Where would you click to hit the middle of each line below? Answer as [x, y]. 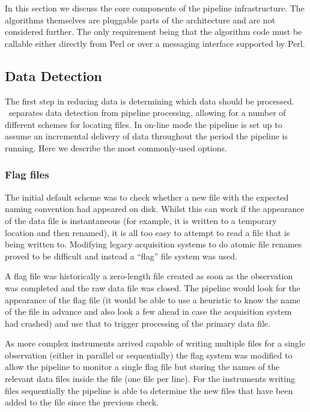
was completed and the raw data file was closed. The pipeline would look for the [153, 287]
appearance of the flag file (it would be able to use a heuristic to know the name [153, 299]
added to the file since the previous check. [82, 402]
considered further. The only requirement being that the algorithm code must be [153, 32]
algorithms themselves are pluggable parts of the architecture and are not [140, 20]
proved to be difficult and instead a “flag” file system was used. [121, 256]
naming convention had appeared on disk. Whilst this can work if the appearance [155, 209]
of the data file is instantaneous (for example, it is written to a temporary [141, 220]
